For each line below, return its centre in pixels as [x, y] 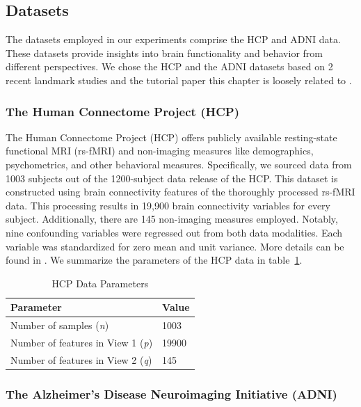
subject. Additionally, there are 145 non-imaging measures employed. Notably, [172, 219]
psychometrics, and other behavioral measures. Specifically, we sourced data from [179, 164]
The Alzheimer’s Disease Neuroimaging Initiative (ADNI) [171, 393]
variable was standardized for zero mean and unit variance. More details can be [175, 246]
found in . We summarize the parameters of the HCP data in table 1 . [154, 260]
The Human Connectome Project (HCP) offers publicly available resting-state [171, 137]
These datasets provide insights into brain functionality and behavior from [164, 53]
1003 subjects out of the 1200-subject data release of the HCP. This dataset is [172, 178]
